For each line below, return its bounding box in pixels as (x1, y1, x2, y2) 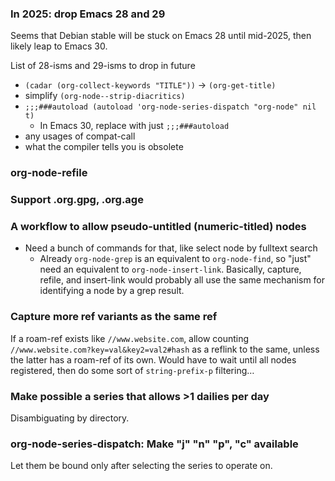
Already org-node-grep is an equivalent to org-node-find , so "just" (39, 253, 312, 265)
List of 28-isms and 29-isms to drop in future (10, 60, 196, 72)
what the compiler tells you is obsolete (24, 141, 184, 153)
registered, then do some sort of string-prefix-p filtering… (10, 364, 255, 376)
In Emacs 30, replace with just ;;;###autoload (39, 120, 230, 132)
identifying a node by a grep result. (39, 285, 185, 297)
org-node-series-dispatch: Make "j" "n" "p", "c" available (10, 437, 299, 451)
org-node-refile (10, 166, 88, 180)
